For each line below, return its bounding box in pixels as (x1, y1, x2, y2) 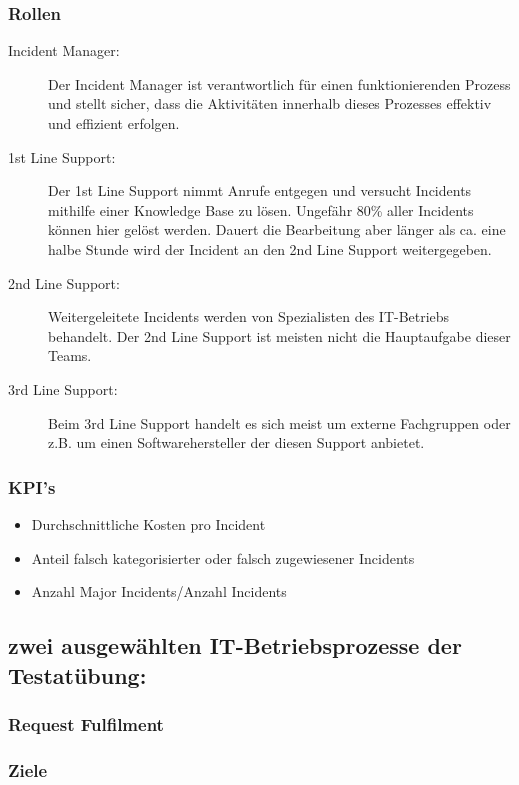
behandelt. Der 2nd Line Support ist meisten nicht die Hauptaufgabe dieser (48, 325, 511, 346)
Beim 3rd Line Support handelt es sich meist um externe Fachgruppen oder (48, 412, 511, 433)
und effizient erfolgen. (48, 113, 180, 133)
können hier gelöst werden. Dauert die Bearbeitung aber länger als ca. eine (48, 219, 506, 240)
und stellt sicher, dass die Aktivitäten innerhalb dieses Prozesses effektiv (48, 93, 492, 114)
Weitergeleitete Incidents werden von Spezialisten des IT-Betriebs (48, 306, 450, 327)
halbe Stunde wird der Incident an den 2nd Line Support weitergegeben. (48, 238, 492, 259)
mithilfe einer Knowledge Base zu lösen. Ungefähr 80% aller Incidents (48, 199, 474, 220)
